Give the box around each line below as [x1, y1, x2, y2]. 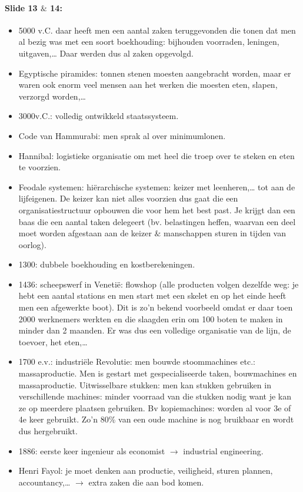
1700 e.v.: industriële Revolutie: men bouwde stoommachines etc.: [18, 355, 255, 368]
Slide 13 [5, 1, 38, 14]
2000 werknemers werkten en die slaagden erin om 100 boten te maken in [18, 312, 283, 325]
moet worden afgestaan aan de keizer [18, 227, 152, 239]
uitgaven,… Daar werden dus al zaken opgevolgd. [18, 47, 194, 59]
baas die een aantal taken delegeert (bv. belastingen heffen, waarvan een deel [18, 215, 296, 227]
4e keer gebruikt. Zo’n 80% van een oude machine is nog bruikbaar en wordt [18, 413, 294, 425]
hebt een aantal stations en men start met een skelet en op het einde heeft [18, 289, 287, 302]
